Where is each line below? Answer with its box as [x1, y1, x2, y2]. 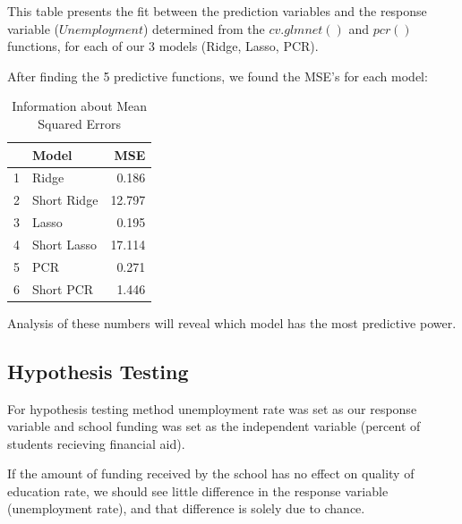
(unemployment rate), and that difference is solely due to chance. [7, 499, 365, 518]
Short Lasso [32, 234, 97, 253]
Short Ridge [32, 190, 98, 209]
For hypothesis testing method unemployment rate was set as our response [7, 399, 417, 418]
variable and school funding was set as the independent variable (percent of [7, 417, 421, 435]
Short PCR [32, 279, 94, 298]
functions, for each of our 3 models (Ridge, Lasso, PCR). [7, 37, 319, 55]
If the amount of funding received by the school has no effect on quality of [7, 464, 415, 483]
